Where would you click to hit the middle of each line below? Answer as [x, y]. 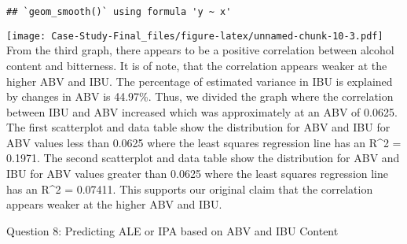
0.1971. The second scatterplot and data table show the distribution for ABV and [203, 158]
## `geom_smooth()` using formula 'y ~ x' [119, 12]
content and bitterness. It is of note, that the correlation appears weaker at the [197, 65]
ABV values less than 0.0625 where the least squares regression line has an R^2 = [204, 142]
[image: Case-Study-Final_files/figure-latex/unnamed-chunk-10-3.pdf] [195, 36]
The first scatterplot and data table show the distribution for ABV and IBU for [198, 127]
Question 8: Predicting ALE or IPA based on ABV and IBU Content [172, 230]
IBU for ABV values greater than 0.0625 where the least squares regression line [198, 174]
